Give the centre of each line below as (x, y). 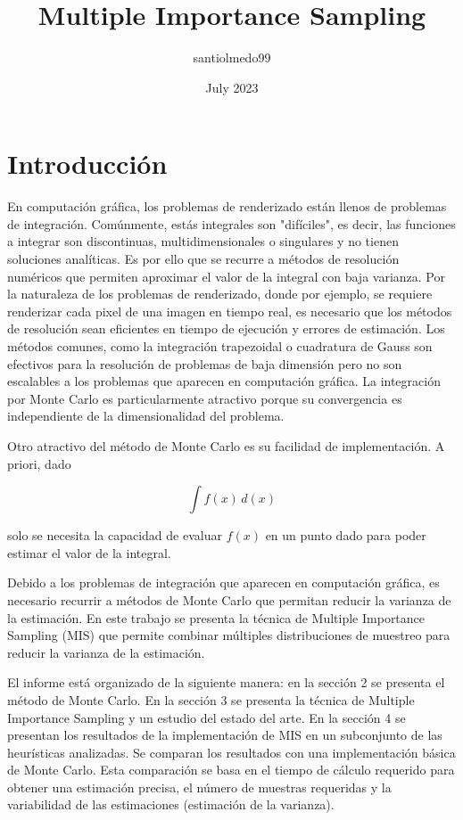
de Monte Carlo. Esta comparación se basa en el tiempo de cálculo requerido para (231, 770)
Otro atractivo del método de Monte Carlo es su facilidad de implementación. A (226, 445)
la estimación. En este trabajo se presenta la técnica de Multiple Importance (216, 617)
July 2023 (232, 87)
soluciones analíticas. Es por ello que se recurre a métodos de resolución (203, 259)
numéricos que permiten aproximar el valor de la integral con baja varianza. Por (226, 276)
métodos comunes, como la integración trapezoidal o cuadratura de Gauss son (220, 346)
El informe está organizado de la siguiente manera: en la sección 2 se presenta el (226, 682)
